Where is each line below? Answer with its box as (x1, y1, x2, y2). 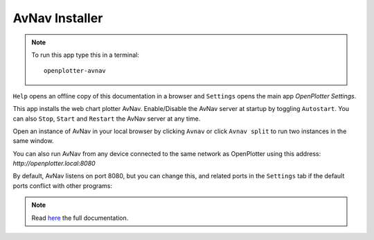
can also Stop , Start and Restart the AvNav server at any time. (12, 114, 201, 123)
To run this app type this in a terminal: (31, 51, 140, 59)
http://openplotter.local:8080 (12, 160, 96, 168)
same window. (12, 137, 54, 145)
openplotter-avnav (44, 67, 107, 75)
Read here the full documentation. (31, 214, 129, 222)
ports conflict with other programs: (12, 181, 113, 190)
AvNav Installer (12, 10, 103, 26)
